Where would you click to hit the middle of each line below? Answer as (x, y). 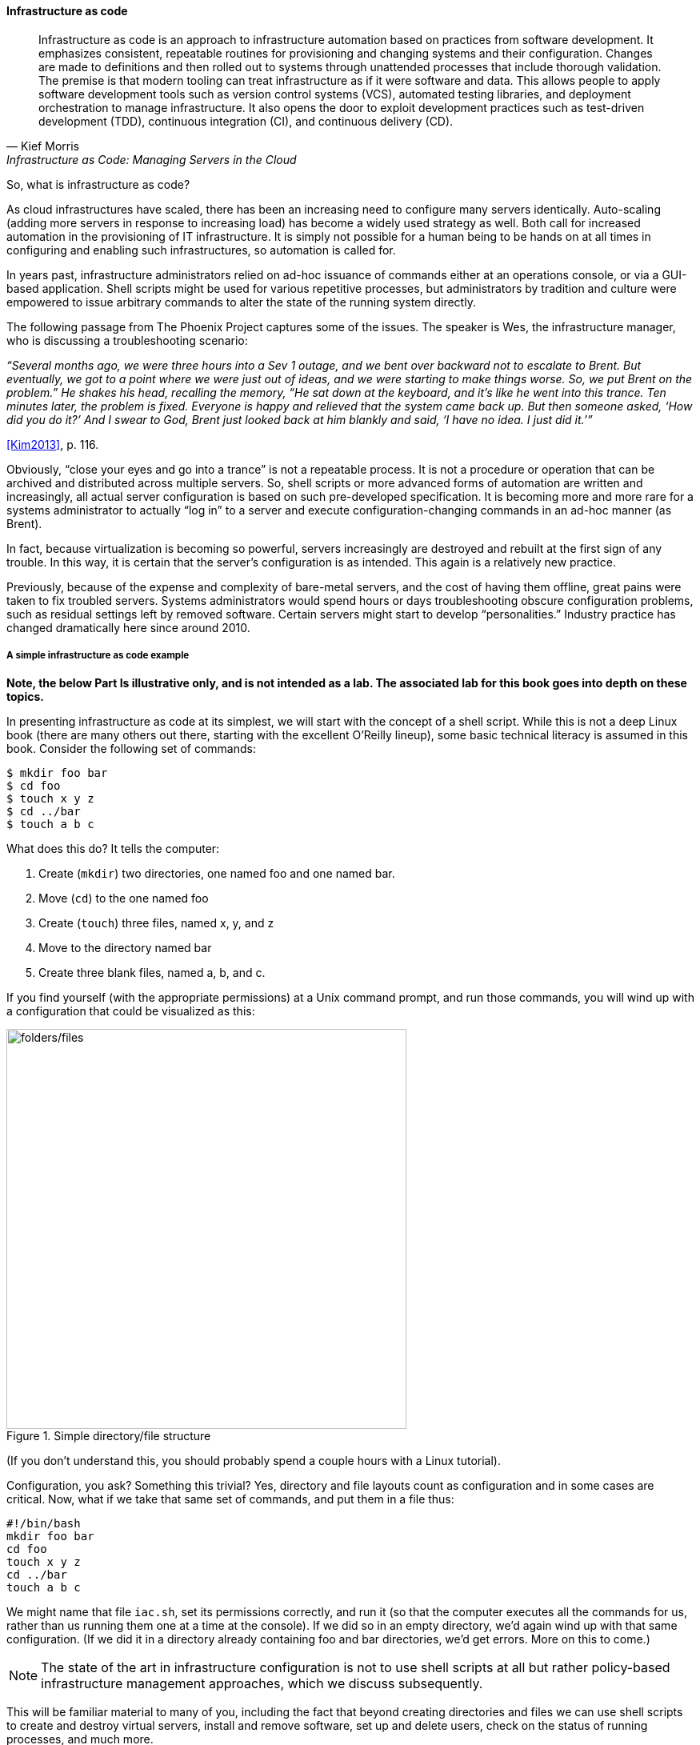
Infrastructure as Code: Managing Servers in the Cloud (152, 159)
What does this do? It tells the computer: (113, 849)
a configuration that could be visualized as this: (131, 1011)
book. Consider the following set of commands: (131, 749)
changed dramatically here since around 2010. (128, 627)
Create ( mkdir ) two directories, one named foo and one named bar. (217, 874)
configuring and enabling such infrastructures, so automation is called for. (201, 250)
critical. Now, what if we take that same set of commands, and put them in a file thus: (230, 1499)
